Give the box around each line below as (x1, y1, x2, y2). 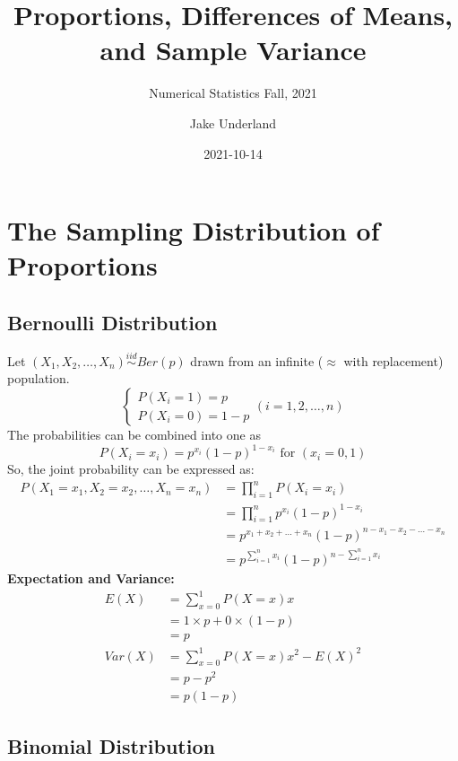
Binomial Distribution (7, 731, 215, 759)
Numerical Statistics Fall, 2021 (149, 83, 317, 102)
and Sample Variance (99, 31, 367, 68)
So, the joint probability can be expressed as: (7, 459, 255, 478)
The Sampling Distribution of (7, 212, 380, 249)
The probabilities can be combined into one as (7, 425, 261, 444)
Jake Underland (189, 113, 277, 132)
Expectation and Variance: (7, 569, 175, 588)
